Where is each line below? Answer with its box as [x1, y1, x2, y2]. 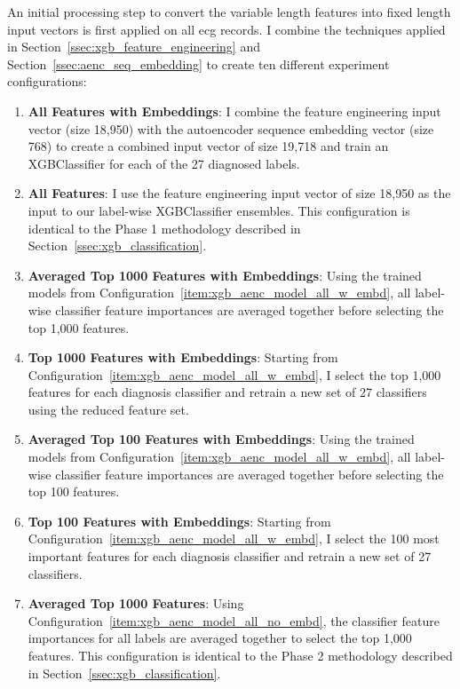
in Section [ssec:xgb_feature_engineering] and [7, 37, 260, 56]
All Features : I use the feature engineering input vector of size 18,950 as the [28, 184, 451, 202]
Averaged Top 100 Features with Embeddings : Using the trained [28, 430, 415, 448]
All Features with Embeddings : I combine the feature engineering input [28, 101, 441, 120]
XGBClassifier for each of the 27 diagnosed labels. [28, 154, 300, 172]
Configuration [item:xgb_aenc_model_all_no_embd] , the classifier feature [28, 611, 440, 630]
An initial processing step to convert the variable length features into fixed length [7, 3, 451, 20]
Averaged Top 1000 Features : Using [28, 594, 244, 613]
